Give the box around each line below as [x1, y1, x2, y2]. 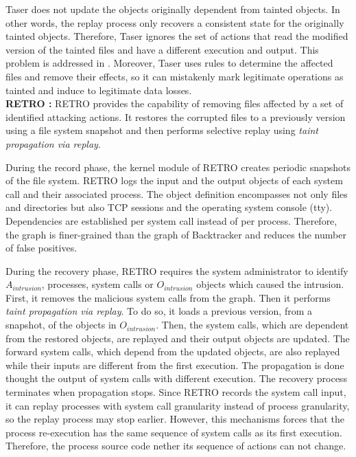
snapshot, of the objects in [5, 317, 117, 332]
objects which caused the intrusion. [196, 277, 344, 291]
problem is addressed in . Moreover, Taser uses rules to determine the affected [5, 56, 333, 70]
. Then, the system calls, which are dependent [156, 317, 349, 332]
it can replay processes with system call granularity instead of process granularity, [5, 398, 350, 412]
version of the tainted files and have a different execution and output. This [5, 42, 319, 56]
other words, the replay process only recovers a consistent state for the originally [5, 15, 344, 30]
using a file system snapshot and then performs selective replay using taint [5, 123, 318, 137]
